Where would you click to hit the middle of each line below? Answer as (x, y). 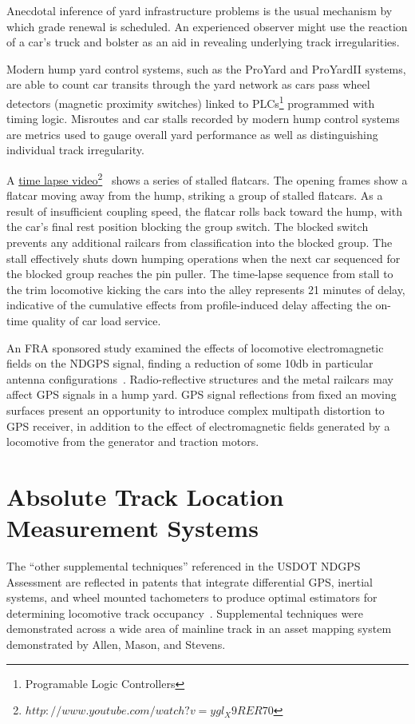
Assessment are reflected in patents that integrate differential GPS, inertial (190, 581)
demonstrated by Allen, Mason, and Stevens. (116, 644)
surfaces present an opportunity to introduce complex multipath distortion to (196, 410)
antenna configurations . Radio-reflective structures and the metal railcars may (200, 378)
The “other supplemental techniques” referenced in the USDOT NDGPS (184, 566)
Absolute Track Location (145, 496)
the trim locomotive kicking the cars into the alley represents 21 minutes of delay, (206, 289)
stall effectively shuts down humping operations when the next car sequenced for (204, 258)
